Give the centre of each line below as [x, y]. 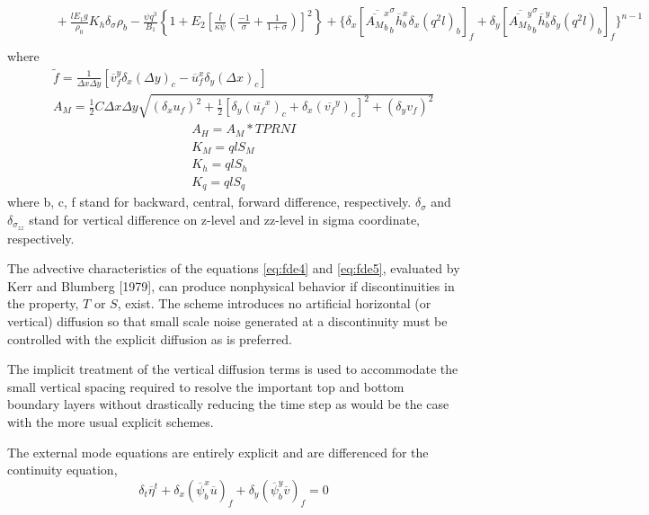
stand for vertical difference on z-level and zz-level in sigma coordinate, [225, 219]
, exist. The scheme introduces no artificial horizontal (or [274, 303]
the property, [43, 303]
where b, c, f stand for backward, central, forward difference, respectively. [209, 202]
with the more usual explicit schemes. [111, 422]
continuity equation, [62, 470]
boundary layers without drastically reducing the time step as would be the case [228, 404]
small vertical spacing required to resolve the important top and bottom [206, 386]
